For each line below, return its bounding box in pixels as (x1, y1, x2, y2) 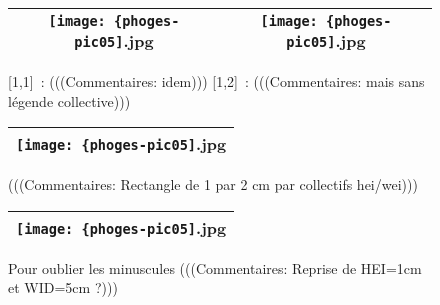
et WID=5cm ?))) (8, 277, 118, 298)
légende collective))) (8, 90, 131, 111)
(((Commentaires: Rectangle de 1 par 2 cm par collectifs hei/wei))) (8, 174, 418, 195)
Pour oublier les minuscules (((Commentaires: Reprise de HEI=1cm (8, 257, 422, 278)
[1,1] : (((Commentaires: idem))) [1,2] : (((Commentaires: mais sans (8, 71, 425, 91)
